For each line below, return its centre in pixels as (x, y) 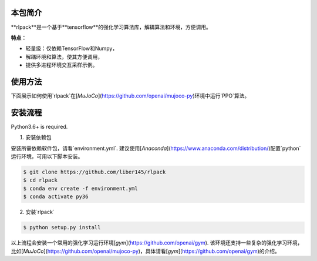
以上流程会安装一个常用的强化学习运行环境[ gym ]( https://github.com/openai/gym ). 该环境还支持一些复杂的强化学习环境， (157, 243)
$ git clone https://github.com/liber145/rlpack (95, 172)
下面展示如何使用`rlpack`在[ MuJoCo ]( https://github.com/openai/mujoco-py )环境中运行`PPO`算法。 (130, 96)
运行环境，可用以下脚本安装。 (47, 156)
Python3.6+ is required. (39, 126)
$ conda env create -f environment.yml (80, 188)
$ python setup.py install (62, 227)
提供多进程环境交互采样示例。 (62, 65)
